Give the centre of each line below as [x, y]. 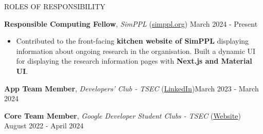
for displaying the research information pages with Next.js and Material [134, 61]
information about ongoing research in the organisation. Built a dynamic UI [136, 51]
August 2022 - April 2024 [44, 126]
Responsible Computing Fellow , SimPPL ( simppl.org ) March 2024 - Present [131, 23]
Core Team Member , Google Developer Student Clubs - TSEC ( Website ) [123, 115]
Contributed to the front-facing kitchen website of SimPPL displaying [133, 41]
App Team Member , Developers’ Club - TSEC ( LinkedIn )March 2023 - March [131, 88]
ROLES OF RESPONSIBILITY [55, 6]
